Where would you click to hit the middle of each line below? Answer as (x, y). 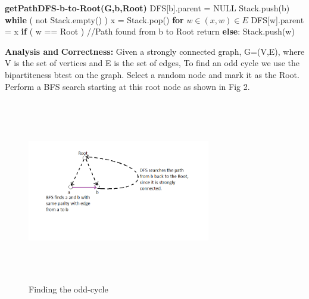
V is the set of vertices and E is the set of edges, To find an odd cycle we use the (152, 63)
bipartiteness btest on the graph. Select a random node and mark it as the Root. (152, 74)
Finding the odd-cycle (68, 289)
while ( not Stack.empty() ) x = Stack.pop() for (94, 19)
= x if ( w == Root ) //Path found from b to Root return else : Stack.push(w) (150, 31)
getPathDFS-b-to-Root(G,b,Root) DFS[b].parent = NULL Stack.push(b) (147, 8)
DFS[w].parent (277, 19)
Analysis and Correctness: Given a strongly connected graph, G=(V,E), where (155, 51)
